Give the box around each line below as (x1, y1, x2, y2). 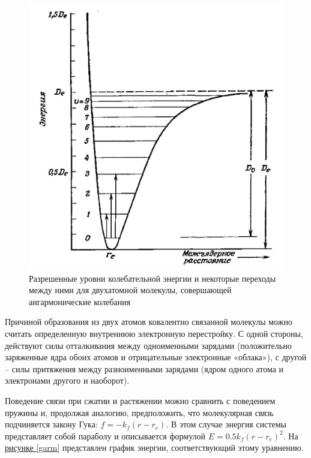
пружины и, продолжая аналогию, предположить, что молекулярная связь (5, 406, 274, 418)
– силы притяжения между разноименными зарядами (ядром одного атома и (5, 362, 284, 375)
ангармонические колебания (29, 295, 131, 308)
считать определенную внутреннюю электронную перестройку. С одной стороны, (5, 327, 303, 340)
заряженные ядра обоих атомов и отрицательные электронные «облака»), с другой (5, 351, 307, 363)
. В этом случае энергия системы (166, 418, 286, 430)
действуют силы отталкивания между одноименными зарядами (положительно (5, 339, 292, 351)
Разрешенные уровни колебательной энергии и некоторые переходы (29, 272, 276, 284)
